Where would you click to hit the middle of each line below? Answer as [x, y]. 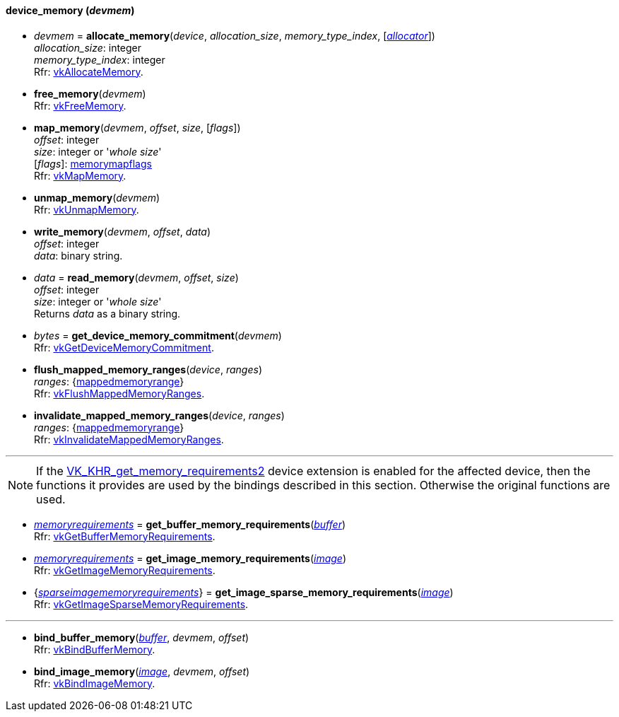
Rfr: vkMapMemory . [80, 175]
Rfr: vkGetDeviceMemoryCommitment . [124, 347]
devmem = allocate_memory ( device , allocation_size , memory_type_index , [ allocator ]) [235, 35]
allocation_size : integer [88, 47]
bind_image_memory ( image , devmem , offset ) [142, 671]
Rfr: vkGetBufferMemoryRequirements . [125, 536]
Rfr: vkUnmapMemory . [87, 209]
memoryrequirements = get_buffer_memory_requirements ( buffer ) [190, 524]
